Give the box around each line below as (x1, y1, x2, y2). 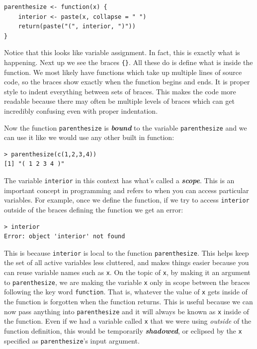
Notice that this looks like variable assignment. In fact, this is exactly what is (4, 47, 240, 58)
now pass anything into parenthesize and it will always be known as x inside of (4, 306, 249, 316)
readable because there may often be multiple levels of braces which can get (4, 96, 235, 106)
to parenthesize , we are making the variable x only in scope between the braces (4, 277, 250, 287)
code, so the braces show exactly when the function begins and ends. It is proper (4, 76, 250, 87)
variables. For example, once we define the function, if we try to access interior (4, 195, 250, 205)
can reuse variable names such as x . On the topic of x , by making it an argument (4, 267, 251, 277)
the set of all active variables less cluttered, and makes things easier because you (4, 257, 249, 268)
